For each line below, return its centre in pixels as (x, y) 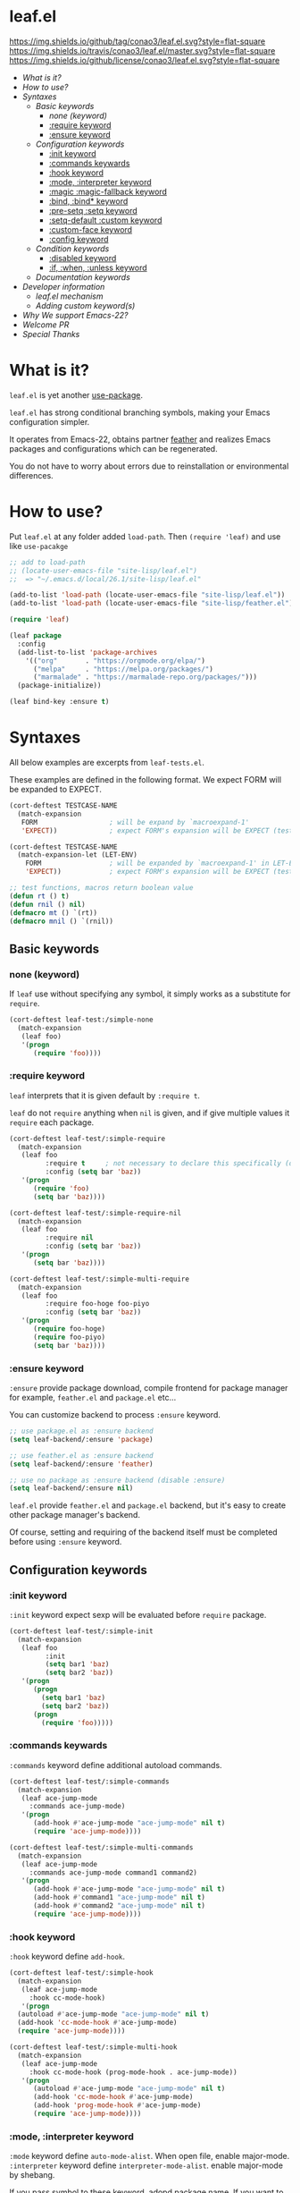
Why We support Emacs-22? (75, 315)
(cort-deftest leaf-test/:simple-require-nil (95, 1213)
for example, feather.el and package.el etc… (93, 1398)
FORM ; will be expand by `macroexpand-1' (135, 822)
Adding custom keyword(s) (85, 305)
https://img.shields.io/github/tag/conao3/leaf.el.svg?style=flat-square (137, 41)
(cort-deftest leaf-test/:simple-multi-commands (101, 1847)
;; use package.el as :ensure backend (81, 1431)
